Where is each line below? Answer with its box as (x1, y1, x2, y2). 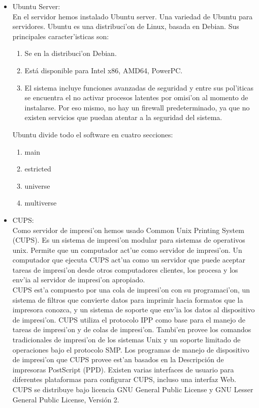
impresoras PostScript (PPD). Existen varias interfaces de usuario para (12, 364, 234, 374)
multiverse (24, 197, 57, 208)
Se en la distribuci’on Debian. (24, 48, 117, 59)
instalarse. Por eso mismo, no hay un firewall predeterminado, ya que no (24, 102, 250, 112)
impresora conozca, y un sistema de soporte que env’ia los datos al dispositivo (12, 304, 255, 315)
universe (24, 180, 50, 191)
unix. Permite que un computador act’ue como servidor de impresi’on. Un (12, 244, 242, 255)
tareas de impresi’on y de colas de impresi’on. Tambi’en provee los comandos (12, 324, 251, 335)
